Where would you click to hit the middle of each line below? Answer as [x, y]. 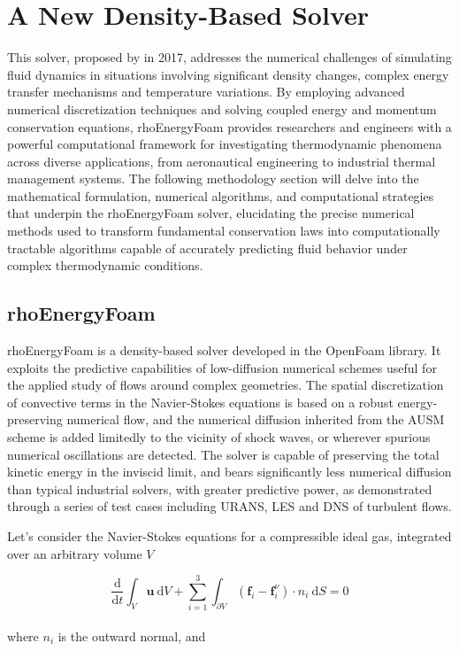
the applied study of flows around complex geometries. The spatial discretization [226, 385]
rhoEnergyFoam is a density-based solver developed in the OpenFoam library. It [224, 350]
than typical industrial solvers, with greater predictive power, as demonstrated [220, 488]
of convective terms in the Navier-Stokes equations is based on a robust [200, 402]
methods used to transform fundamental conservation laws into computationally [224, 231]
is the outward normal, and [132, 635]
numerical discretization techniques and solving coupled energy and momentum [222, 108]
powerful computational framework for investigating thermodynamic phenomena [225, 144]
